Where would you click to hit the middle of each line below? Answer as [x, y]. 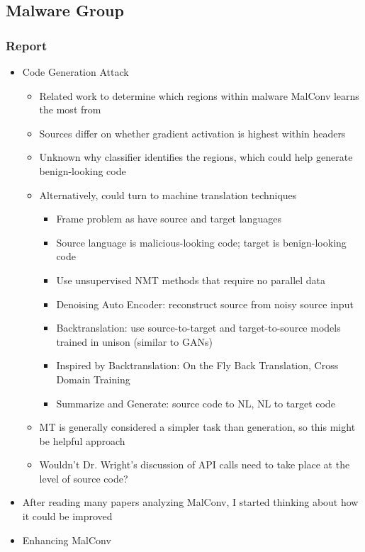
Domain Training [93, 379]
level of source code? [84, 478]
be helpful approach [82, 440]
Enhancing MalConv [67, 540]
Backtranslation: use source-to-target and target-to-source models [198, 328]
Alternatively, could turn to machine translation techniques [168, 195]
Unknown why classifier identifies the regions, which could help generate [196, 157]
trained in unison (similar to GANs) [134, 341]
